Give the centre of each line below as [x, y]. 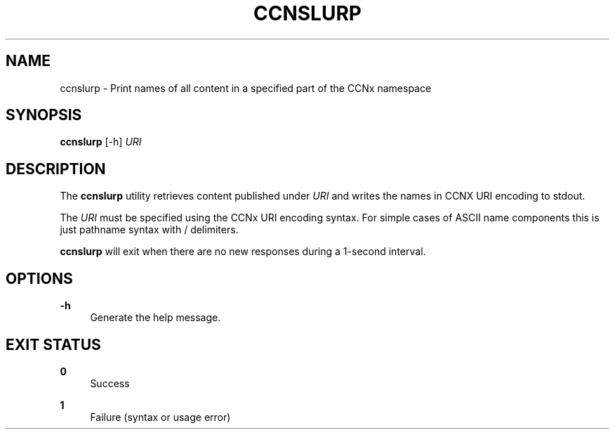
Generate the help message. [156, 318]
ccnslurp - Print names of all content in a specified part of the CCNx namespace [246, 88]
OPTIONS [39, 278]
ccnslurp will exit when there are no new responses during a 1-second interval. [243, 252]
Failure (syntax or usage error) [160, 417]
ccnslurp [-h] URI [101, 142]
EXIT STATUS [53, 344]
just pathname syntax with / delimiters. [149, 230]
